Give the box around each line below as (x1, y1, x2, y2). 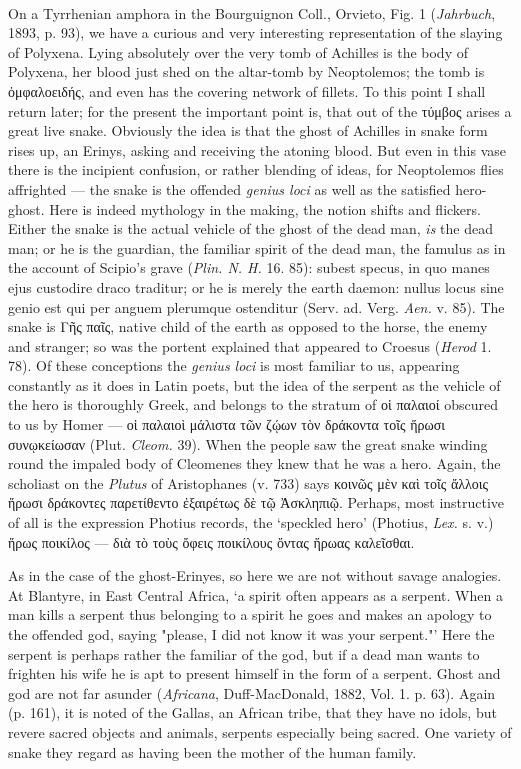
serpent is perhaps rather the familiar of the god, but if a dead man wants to (8, 643, 480, 664)
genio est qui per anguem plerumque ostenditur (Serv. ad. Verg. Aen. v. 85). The (8, 296, 505, 317)
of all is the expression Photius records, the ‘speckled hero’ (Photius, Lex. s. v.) (8, 512, 494, 533)
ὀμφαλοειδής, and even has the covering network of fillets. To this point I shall (8, 80, 486, 101)
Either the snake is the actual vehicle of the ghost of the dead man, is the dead (8, 218, 493, 239)
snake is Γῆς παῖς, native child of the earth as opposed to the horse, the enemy (8, 316, 488, 337)
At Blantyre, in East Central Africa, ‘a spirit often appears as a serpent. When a (8, 584, 503, 605)
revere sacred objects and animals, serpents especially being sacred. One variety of (8, 721, 512, 742)
